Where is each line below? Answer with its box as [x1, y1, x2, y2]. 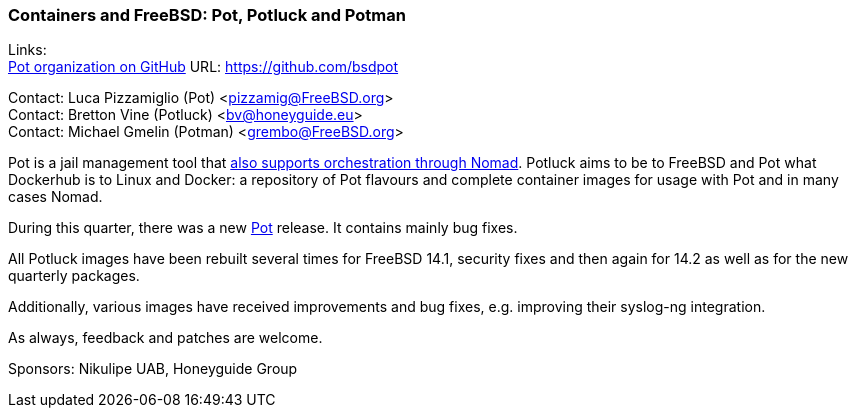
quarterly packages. [8, 267, 140, 285]
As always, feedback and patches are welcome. [8, 329, 323, 347]
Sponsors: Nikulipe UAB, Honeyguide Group [8, 360, 298, 378]
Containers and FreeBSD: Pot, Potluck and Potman [8, 5, 406, 25]
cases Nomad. [8, 188, 103, 206]
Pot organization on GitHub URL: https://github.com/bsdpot [8, 58, 399, 76]
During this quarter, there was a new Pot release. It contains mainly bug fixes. [8, 219, 518, 237]
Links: [8, 41, 47, 59]
